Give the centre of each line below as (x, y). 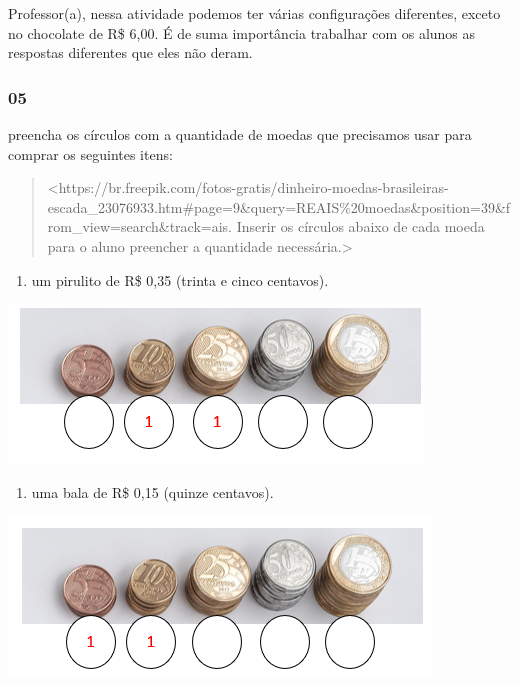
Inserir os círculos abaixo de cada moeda (360, 226)
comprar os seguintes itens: (90, 153)
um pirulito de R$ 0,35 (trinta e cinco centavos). (180, 279)
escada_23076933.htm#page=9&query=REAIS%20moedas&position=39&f (279, 206)
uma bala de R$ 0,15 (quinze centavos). (152, 491)
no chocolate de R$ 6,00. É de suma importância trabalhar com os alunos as (242, 32)
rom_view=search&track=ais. (140, 226)
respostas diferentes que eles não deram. (130, 52)
